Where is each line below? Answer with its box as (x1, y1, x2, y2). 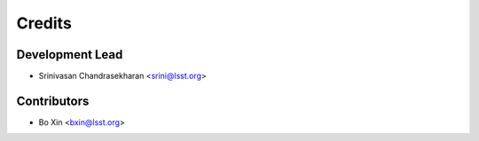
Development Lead (16, 47, 123, 62)
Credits (16, 13, 73, 33)
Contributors (16, 93, 90, 108)
